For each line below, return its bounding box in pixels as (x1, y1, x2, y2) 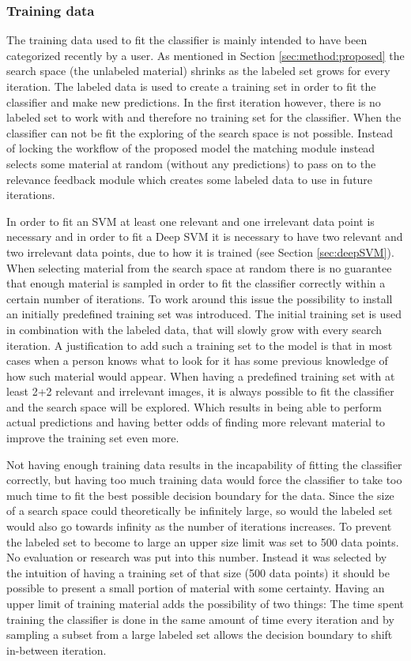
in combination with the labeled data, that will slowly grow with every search (6, 321, 383, 337)
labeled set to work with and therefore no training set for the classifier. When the (6, 109, 402, 126)
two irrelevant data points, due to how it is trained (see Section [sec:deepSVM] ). (6, 243, 394, 260)
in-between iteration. (6, 641, 107, 658)
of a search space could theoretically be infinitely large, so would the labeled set (6, 502, 393, 519)
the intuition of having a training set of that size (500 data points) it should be (6, 564, 390, 580)
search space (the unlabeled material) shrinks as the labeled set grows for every (6, 62, 390, 79)
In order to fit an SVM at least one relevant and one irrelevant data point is (6, 212, 375, 229)
